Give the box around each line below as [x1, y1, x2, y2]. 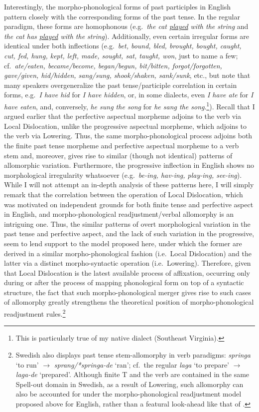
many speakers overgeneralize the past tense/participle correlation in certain [4, 79, 237, 90]
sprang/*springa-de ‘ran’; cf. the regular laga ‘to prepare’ [54, 359, 230, 370]
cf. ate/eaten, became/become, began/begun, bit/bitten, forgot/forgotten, [4, 60, 222, 70]
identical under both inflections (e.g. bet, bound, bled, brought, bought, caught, [4, 40, 242, 51]
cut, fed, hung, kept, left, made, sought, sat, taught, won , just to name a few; [4, 50, 238, 60]
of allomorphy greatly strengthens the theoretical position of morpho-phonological [4, 297, 254, 307]
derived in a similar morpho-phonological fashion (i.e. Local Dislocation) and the [4, 248, 252, 258]
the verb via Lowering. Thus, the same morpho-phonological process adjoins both [4, 130, 253, 141]
